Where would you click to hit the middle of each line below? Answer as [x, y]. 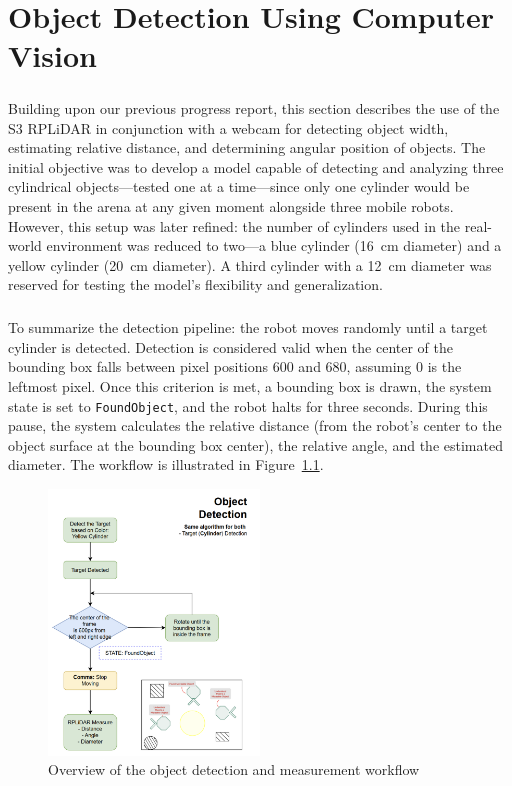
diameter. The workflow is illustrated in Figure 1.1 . [166, 464]
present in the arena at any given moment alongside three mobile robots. [231, 205]
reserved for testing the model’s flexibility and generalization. [195, 284]
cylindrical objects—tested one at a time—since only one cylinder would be [239, 186]
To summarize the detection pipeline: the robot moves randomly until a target [248, 327]
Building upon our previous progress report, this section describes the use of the [254, 107]
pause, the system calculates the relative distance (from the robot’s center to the [255, 425]
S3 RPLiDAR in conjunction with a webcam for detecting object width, [228, 127]
